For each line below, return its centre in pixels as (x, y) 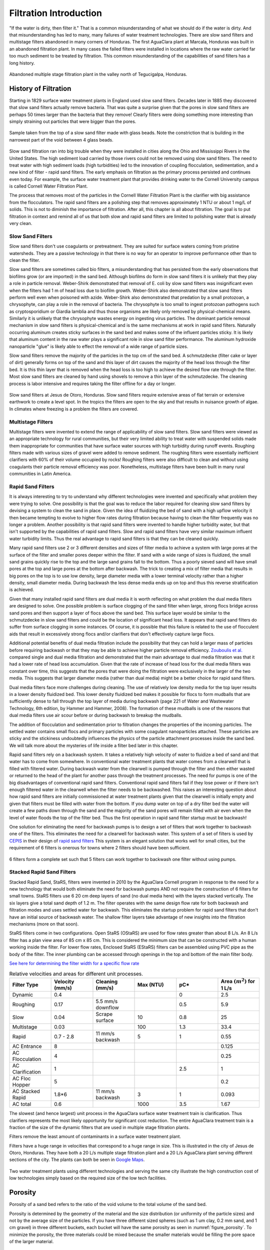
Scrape (104, 1014)
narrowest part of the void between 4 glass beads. (61, 139)
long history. (22, 63)
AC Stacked (26, 1091)
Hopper (21, 1085)
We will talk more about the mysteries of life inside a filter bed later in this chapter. (94, 745)
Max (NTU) (151, 984)
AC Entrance (27, 1046)
